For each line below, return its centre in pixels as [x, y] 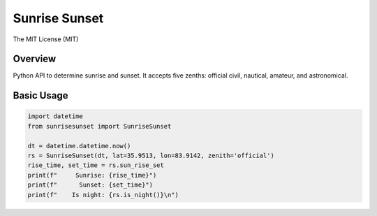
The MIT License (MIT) [46, 39]
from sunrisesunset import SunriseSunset [99, 126]
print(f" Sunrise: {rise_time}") [92, 175]
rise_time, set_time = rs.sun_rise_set [96, 165]
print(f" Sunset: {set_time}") [90, 185]
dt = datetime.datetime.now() [79, 146]
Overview [35, 59]
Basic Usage [40, 95]
